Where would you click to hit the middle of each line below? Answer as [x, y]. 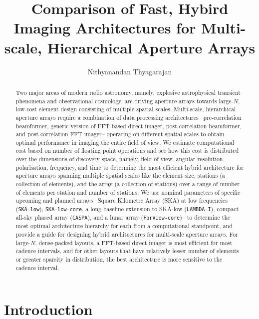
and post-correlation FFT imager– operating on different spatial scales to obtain [120, 134]
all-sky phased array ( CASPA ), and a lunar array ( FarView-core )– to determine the [123, 217]
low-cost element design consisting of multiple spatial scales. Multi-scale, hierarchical [126, 109]
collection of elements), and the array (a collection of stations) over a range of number [128, 184]
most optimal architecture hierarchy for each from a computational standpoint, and [124, 226]
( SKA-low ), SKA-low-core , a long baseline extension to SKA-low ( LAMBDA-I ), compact [127, 209]
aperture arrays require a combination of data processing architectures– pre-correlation [129, 117]
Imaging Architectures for [105, 28]
